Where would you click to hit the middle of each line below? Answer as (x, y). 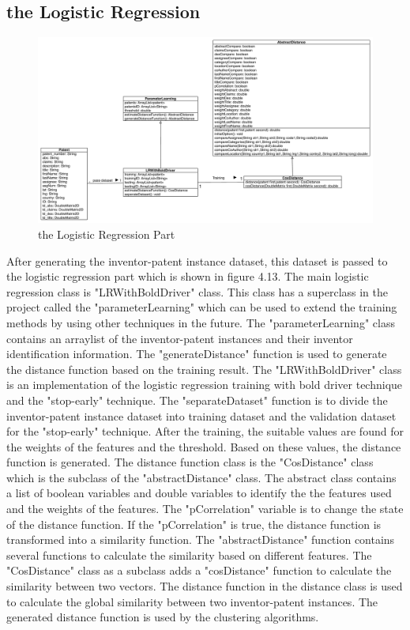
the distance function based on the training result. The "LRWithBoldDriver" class (204, 369)
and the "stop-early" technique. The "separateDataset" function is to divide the (197, 400)
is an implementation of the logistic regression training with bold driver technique (205, 385)
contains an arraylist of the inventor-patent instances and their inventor (180, 338)
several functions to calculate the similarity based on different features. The (189, 555)
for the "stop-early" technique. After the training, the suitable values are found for (205, 431)
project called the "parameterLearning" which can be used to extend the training (202, 307)
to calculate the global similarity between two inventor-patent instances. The (192, 601)
